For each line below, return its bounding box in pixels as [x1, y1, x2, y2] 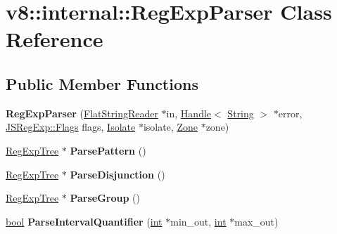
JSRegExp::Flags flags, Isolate [6, 119, 136, 134]
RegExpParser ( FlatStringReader [6, 105, 158, 120]
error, [278, 105, 303, 120]
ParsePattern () [70, 143, 146, 157]
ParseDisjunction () [70, 167, 165, 181]
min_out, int [170, 214, 227, 228]
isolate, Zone [143, 119, 198, 134]
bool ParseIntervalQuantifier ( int [6, 214, 163, 228]
